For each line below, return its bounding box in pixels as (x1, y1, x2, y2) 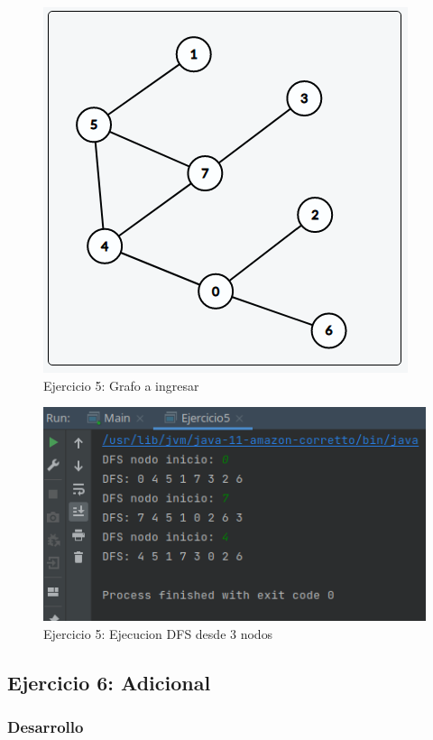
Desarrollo (7, 715, 84, 737)
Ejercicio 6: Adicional (7, 668, 211, 696)
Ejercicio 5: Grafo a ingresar (43, 375, 199, 394)
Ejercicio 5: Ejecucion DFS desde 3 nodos (43, 624, 273, 643)
